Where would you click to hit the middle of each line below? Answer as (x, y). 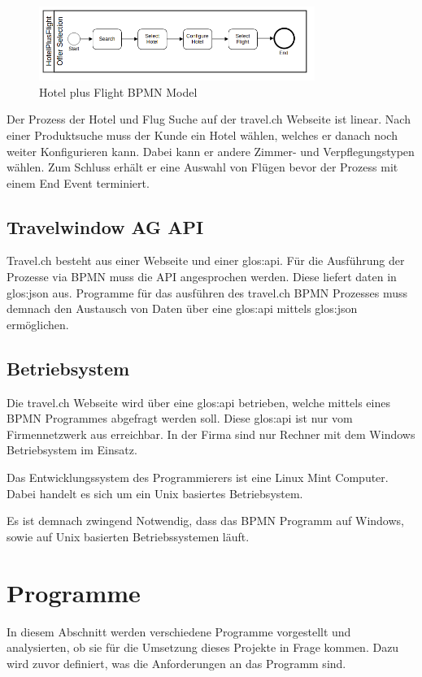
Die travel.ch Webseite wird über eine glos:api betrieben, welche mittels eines (198, 402)
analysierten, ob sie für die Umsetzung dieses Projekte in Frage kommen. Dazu (203, 647)
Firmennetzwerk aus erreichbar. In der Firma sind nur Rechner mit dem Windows (211, 434)
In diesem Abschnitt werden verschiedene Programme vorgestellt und (179, 631)
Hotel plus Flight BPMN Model (118, 91)
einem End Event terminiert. (78, 182)
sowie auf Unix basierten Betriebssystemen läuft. (128, 536)
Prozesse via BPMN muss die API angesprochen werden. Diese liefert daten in (202, 277)
